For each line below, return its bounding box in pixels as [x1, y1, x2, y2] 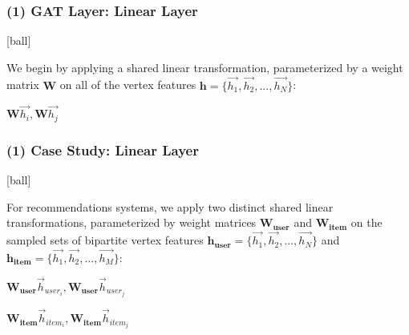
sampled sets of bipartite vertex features [6, 232, 204, 248]
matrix [6, 76, 39, 93]
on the [350, 214, 383, 231]
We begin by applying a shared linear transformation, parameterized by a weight [6, 59, 403, 75]
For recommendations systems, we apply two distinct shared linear [6, 198, 334, 215]
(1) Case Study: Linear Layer [6, 139, 199, 159]
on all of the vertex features [59, 76, 196, 93]
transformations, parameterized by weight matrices [6, 214, 257, 231]
